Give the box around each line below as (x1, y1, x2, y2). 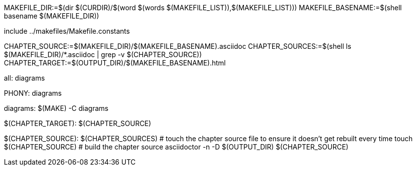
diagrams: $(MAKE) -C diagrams (4, 104, 109, 112)
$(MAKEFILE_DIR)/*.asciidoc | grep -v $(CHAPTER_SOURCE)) (4, 50, 202, 59)
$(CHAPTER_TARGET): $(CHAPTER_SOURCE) (4, 119, 151, 127)
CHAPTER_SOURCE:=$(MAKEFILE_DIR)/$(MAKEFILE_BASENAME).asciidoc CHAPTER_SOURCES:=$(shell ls (4, 42, 352, 50)
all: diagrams (4, 74, 45, 82)
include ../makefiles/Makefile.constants (4, 27, 130, 35)
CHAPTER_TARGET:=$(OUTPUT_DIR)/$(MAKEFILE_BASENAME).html (4, 59, 226, 67)
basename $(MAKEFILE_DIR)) (4, 12, 99, 20)
